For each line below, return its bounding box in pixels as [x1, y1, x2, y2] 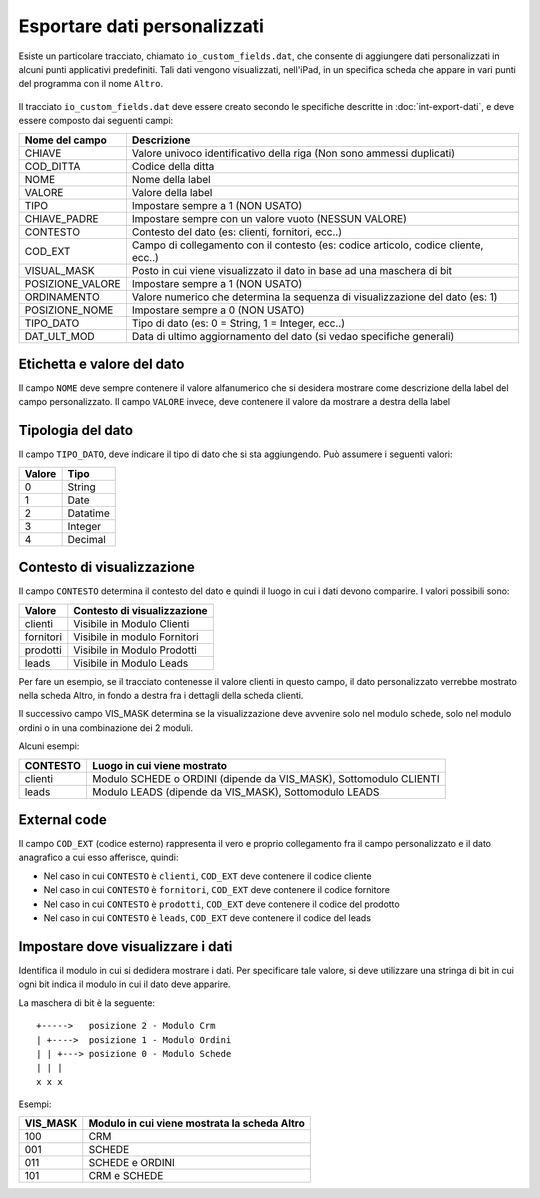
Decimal [67, 532, 107, 546]
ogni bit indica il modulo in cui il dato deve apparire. [18, 978, 231, 990]
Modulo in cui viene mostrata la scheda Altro [88, 1116, 305, 1130]
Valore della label [131, 185, 213, 199]
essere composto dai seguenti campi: [18, 115, 174, 127]
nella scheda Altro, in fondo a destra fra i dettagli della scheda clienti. [18, 690, 304, 701]
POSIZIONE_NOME [24, 303, 114, 317]
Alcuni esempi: [18, 740, 80, 752]
